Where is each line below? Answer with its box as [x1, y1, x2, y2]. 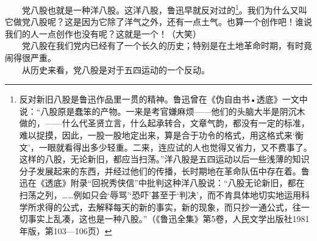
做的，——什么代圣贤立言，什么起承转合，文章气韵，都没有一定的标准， [19, 117, 310, 129]
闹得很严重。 [5, 51, 56, 64]
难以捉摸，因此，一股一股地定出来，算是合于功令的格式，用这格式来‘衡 [19, 129, 304, 141]
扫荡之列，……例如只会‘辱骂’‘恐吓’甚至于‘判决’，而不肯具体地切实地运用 [19, 188, 301, 201]
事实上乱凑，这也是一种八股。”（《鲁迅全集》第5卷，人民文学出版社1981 [27, 212, 310, 225]
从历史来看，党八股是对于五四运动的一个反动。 [21, 63, 210, 76]
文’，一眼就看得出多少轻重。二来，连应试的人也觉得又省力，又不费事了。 [19, 140, 312, 153]
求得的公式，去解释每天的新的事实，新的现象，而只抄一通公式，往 [36, 200, 301, 213]
